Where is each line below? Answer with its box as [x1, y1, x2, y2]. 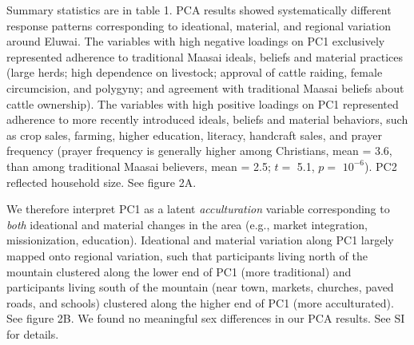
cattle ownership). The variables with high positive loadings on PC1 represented [6, 95, 399, 112]
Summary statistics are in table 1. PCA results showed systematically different [6, 2, 392, 18]
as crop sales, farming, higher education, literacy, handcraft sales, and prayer [6, 126, 383, 143]
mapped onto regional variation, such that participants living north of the [6, 247, 368, 264]
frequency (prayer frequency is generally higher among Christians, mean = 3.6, [6, 142, 392, 159]
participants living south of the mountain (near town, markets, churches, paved [6, 279, 394, 295]
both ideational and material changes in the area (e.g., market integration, [6, 216, 368, 232]
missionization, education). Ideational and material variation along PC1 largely [6, 232, 394, 248]
